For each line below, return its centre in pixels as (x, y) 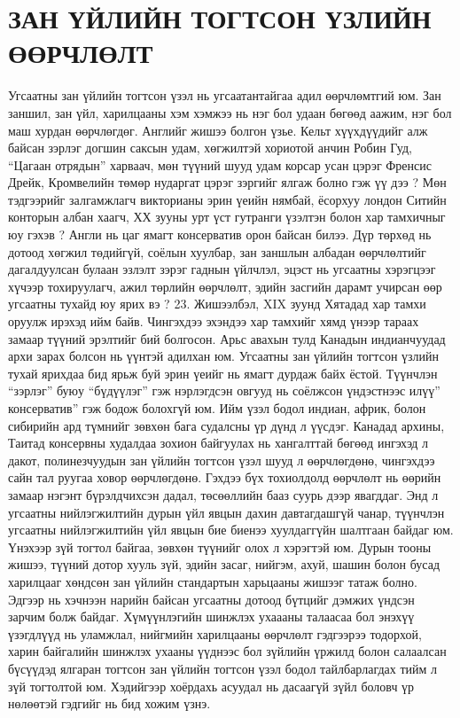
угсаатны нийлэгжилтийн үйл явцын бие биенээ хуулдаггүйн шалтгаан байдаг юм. (231, 530)
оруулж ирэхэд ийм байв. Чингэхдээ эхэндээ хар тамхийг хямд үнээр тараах (214, 321)
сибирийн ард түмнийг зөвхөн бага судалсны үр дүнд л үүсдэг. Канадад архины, (226, 425)
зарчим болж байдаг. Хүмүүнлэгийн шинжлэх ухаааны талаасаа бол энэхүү (211, 617)
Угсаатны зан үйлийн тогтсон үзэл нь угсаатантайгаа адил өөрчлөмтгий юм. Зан (225, 95)
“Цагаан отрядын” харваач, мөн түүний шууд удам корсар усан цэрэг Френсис (220, 164)
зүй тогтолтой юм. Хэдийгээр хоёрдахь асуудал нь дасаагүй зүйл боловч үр (211, 686)
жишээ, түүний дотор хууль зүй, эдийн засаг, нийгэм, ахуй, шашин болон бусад (224, 564)
